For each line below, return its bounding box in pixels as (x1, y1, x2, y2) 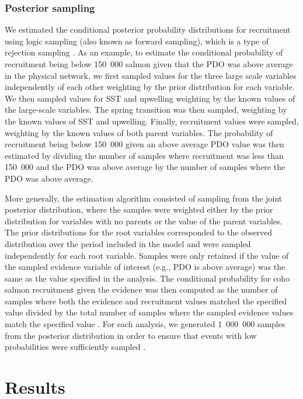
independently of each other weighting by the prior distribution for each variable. (5, 81, 295, 93)
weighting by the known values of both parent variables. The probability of (5, 126, 273, 138)
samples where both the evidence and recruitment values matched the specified (5, 294, 287, 307)
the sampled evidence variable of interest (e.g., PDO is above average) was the (5, 261, 285, 273)
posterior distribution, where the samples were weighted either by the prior (5, 203, 273, 216)
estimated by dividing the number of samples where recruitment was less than (5, 149, 284, 161)
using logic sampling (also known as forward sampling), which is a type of (5, 34, 269, 47)
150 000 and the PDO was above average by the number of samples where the (5, 161, 285, 173)
